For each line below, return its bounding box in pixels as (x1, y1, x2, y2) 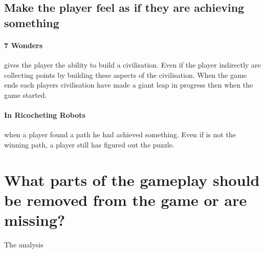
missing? (4, 209, 65, 230)
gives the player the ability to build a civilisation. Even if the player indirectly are (4, 59, 261, 70)
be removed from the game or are (4, 189, 247, 210)
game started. (4, 89, 47, 100)
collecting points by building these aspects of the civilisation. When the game (4, 69, 247, 80)
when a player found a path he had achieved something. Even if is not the (4, 129, 236, 140)
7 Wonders (4, 39, 43, 50)
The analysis (4, 239, 43, 249)
